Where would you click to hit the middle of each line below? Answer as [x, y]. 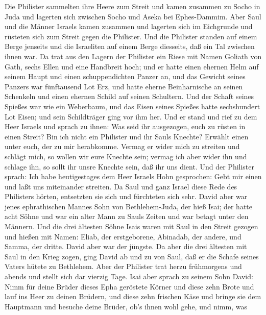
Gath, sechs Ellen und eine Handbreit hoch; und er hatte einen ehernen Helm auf [132, 66]
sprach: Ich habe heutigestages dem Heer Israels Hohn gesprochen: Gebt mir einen [133, 176]
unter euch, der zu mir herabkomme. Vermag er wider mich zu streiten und [122, 146]
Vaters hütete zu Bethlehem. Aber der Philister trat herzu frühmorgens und [123, 266]
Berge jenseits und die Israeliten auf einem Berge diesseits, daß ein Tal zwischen [130, 46]
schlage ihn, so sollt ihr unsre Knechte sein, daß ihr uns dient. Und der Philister [130, 166]
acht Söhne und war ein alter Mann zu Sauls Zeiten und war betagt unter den [127, 216]
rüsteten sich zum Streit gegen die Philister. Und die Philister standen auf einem [131, 36]
